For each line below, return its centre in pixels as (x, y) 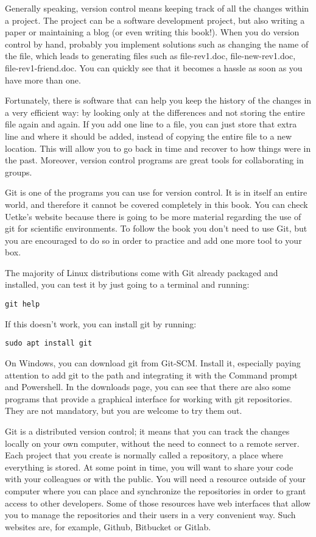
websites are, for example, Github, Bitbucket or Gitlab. (108, 526)
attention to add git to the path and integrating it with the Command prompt (151, 375)
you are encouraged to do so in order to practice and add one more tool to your (153, 240)
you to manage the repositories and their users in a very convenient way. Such (150, 515)
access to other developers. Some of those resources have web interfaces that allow (158, 503)
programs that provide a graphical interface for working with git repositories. (149, 398)
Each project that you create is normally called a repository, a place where (144, 455)
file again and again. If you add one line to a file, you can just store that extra (151, 124)
